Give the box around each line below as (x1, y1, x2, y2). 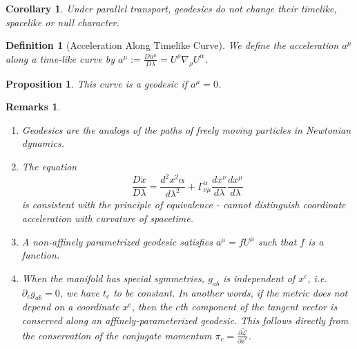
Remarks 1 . (6, 99, 61, 114)
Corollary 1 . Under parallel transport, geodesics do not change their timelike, (6, 1, 337, 15)
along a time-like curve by (6, 51, 115, 66)
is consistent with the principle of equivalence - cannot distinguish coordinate (21, 197, 346, 212)
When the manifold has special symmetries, (21, 270, 205, 285)
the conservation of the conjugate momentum (21, 328, 212, 342)
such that (258, 234, 297, 248)
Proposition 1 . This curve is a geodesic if (6, 76, 188, 90)
